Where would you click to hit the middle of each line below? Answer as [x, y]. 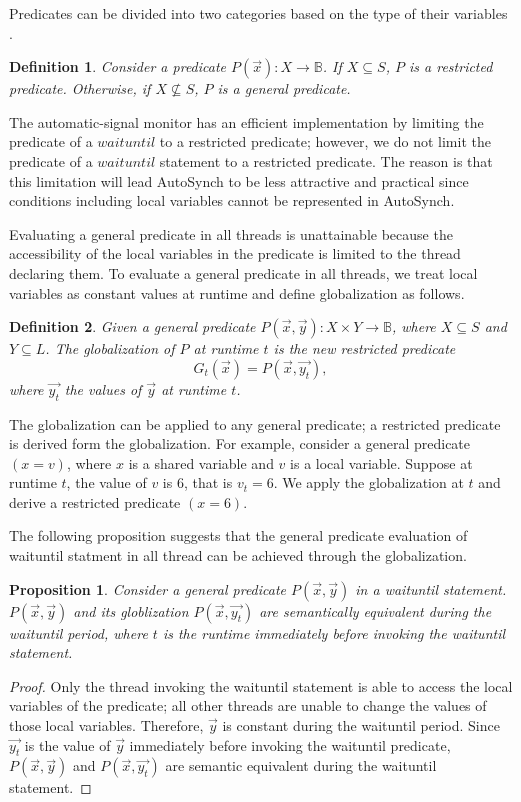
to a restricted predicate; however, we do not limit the [325, 141]
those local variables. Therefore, [106, 725]
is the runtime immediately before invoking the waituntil [334, 632]
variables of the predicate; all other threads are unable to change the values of [248, 705]
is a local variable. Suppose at [381, 462]
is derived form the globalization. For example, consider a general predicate [240, 443]
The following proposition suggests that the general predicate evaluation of [238, 535]
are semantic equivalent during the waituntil [301, 765]
